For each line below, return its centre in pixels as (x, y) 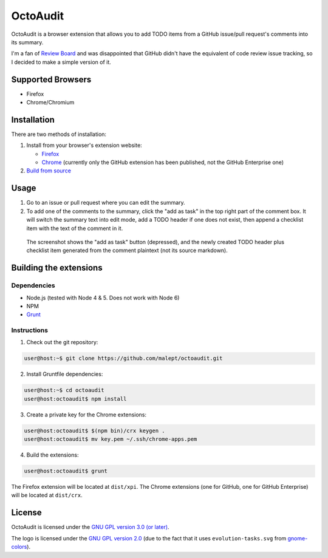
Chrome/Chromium (50, 103)
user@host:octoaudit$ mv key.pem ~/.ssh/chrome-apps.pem (111, 439)
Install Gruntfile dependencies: (65, 374)
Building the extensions (57, 268)
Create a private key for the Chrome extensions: (87, 414)
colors (19, 547)
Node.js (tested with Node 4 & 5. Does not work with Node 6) (103, 298)
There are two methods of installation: (59, 134)
